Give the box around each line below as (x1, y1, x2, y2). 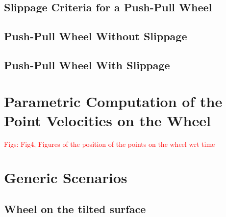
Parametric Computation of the (4, 91, 223, 111)
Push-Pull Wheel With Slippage (4, 57, 170, 72)
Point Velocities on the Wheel (4, 110, 211, 130)
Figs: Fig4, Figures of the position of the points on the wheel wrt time (4, 138, 215, 149)
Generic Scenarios (4, 167, 127, 188)
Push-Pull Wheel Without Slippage (4, 28, 187, 44)
